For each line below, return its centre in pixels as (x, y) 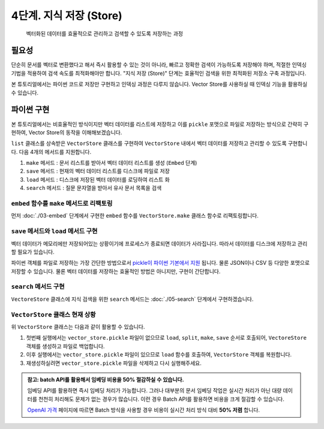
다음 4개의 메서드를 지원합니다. (55, 152)
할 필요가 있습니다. (33, 252)
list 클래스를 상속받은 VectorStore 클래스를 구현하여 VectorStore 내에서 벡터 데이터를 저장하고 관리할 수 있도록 (149, 143)
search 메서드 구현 (38, 286)
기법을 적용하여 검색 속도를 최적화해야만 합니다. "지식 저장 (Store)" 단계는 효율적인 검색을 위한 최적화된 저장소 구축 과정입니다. (159, 73)
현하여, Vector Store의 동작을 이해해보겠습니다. (67, 132)
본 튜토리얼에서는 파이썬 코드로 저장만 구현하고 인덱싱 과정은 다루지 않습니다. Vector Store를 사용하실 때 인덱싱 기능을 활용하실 (159, 84)
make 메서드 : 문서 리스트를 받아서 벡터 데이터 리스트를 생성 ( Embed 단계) (112, 163)
